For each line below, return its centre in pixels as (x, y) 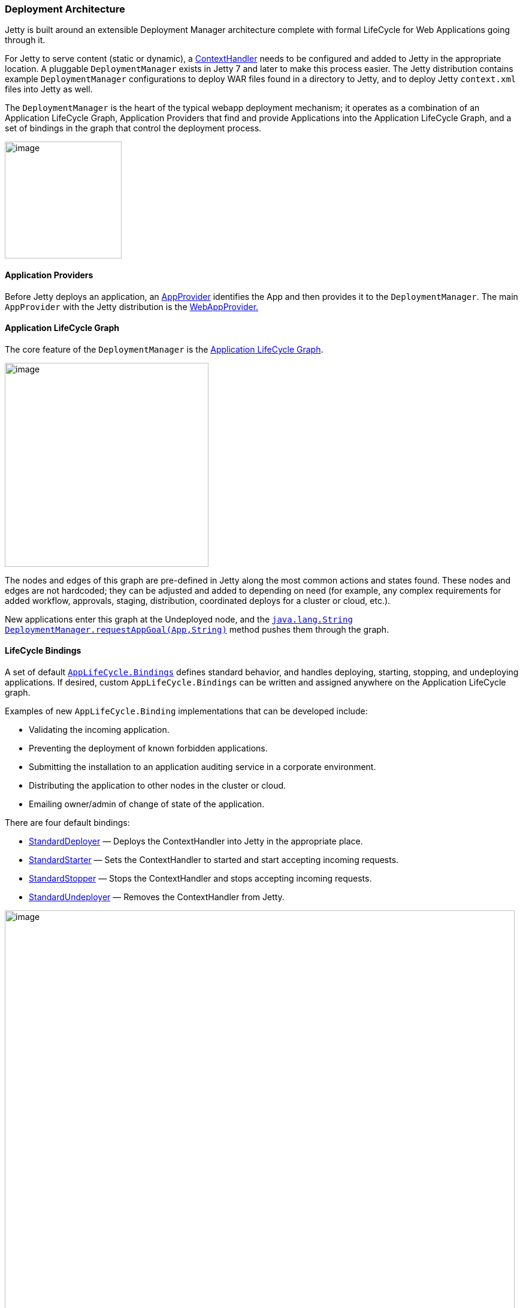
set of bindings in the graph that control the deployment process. (133, 128)
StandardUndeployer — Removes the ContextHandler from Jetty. (157, 897)
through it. (25, 40)
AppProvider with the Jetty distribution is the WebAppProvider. (132, 306)
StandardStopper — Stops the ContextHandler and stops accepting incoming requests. (200, 879)
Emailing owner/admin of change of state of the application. (147, 804)
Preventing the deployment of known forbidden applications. (148, 748)
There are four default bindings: (67, 823)
